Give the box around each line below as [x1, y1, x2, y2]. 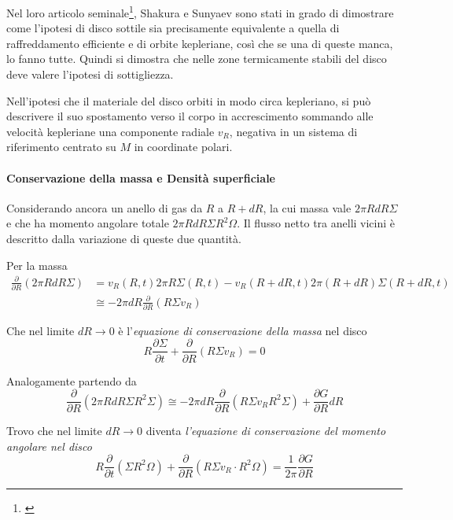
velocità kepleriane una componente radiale [6, 123, 215, 139]
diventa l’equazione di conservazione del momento [145, 422, 386, 439]
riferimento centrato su [6, 138, 116, 155]
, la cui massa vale [263, 199, 352, 216]
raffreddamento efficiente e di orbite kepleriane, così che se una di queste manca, [6, 35, 393, 51]
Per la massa [6, 256, 68, 273]
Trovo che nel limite [6, 422, 102, 439]
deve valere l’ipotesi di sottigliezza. [6, 66, 174, 83]
